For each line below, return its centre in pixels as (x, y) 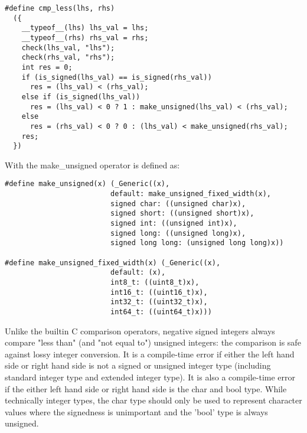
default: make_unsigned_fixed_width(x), (191, 194)
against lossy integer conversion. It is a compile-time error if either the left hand (150, 354)
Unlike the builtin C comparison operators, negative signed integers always (140, 331)
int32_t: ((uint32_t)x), (159, 302)
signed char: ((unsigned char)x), (178, 204)
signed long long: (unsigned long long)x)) (197, 243)
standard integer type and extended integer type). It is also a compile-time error (150, 377)
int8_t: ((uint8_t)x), (155, 282)
